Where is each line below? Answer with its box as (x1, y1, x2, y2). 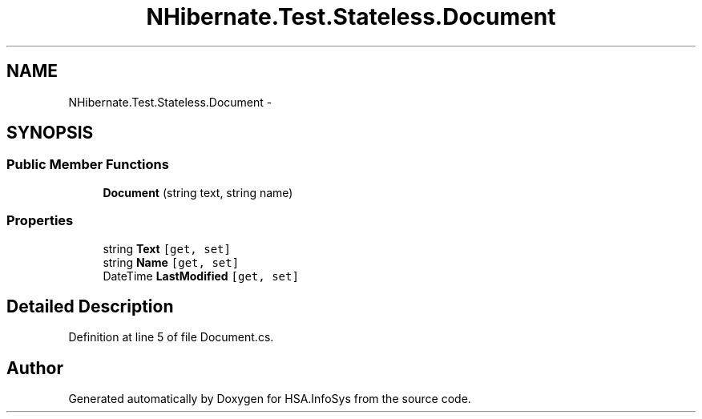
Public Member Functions (6, 156, 169, 173)
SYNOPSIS (6, 123, 94, 143)
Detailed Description (6, 296, 174, 316)
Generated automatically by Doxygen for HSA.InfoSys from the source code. (68, 392, 471, 406)
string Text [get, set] (103, 241, 231, 256)
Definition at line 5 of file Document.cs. (68, 330, 274, 344)
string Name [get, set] (103, 255, 240, 269)
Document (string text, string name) (103, 185, 293, 199)
